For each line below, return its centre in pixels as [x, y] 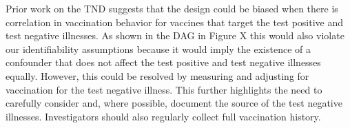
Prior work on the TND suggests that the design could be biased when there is [172, 8]
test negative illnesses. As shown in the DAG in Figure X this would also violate [175, 35]
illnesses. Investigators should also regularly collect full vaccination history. [163, 116]
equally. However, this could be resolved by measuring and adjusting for [157, 75]
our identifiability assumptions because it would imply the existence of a [158, 49]
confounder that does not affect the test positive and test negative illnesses [163, 62]
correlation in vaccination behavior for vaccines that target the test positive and [175, 22]
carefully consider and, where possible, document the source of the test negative [174, 103]
